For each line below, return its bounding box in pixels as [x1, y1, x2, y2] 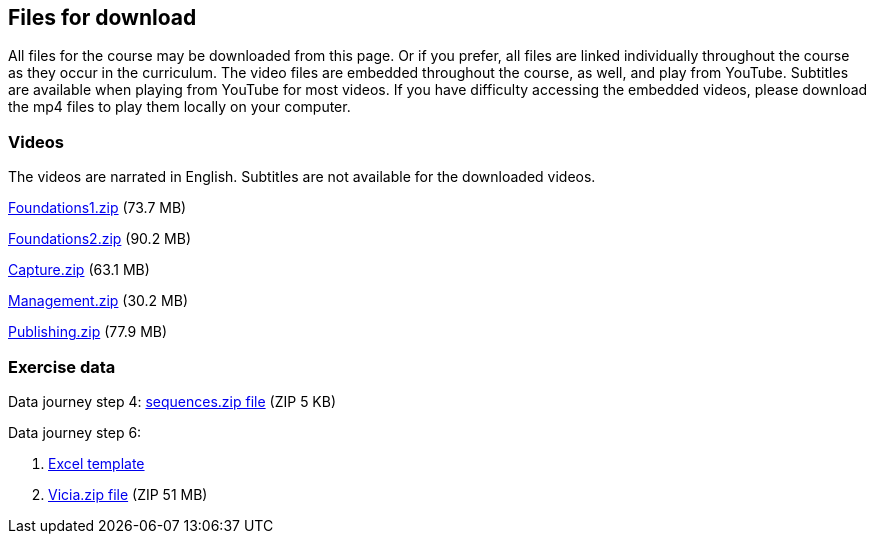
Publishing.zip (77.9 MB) [8, 323, 168, 341]
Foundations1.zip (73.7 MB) [8, 199, 187, 217]
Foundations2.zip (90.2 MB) [8, 230, 192, 248]
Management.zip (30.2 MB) [8, 292, 188, 310]
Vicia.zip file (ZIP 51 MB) [48, 485, 208, 503]
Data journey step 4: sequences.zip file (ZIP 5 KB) [8, 392, 337, 410]
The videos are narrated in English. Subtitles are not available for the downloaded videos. [8, 168, 596, 186]
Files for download [8, 5, 197, 30]
